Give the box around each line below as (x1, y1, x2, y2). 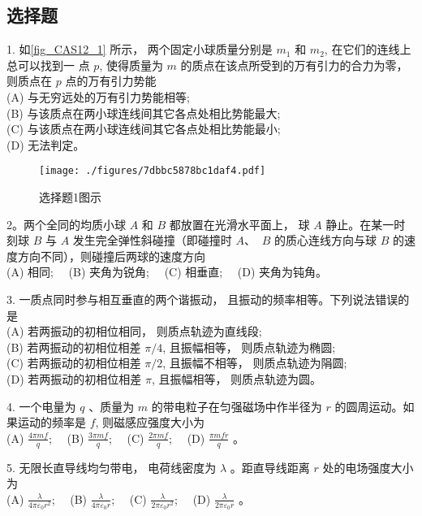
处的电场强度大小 (322, 458, 414, 475)
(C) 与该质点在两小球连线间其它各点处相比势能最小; (6, 120, 281, 137)
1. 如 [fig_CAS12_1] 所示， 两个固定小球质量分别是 (6, 41, 273, 58)
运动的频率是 (17, 414, 86, 431)
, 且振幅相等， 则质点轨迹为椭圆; (162, 338, 336, 355)
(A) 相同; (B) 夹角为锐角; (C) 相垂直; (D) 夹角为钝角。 (6, 263, 328, 280)
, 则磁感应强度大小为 (95, 414, 205, 431)
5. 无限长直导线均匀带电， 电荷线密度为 (6, 458, 217, 475)
